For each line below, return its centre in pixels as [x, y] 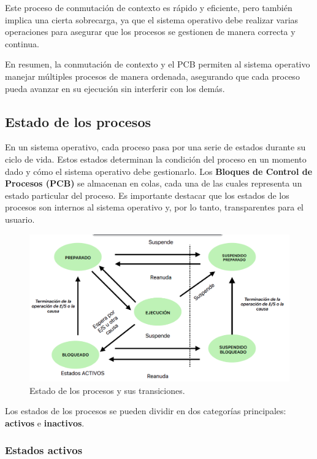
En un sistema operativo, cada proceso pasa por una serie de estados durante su [155, 147]
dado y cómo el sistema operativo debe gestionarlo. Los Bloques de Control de [159, 171]
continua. [22, 43]
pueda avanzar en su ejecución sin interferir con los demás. [115, 88]
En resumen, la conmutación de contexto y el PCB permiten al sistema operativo [158, 64]
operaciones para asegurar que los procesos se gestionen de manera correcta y [150, 32]
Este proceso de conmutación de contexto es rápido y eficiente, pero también [149, 7]
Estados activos [44, 450]
